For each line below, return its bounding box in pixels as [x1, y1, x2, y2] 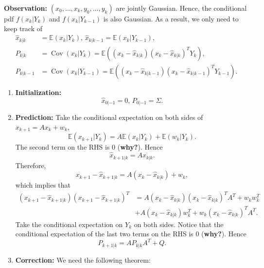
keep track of [4, 23, 42, 33]
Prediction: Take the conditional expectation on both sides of [15, 112, 203, 122]
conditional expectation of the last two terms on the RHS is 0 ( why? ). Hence [15, 229, 246, 239]
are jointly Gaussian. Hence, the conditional [116, 3, 247, 13]
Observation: [4, 3, 48, 13]
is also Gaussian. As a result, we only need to [103, 14, 239, 23]
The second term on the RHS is [15, 142, 110, 152]
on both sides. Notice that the [134, 219, 224, 229]
